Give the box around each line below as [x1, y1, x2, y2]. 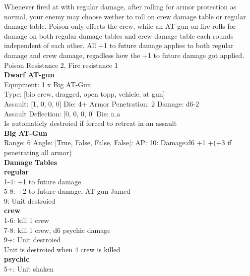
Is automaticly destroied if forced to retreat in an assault [4, 118, 177, 128]
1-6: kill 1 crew [4, 215, 49, 225]
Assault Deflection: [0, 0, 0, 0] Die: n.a [4, 108, 121, 118]
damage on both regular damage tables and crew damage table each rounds [4, 30, 234, 41]
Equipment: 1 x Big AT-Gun [4, 79, 91, 89]
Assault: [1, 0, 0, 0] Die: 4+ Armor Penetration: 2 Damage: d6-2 [4, 98, 199, 109]
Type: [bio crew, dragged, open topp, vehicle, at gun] [4, 89, 165, 99]
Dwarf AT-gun [4, 69, 55, 80]
